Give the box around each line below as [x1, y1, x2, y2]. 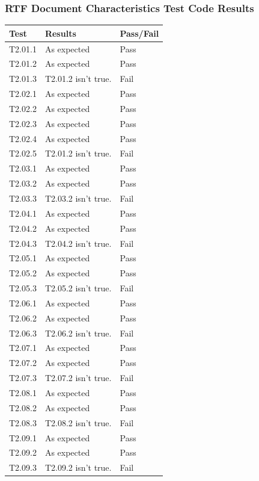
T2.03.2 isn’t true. [44, 192, 112, 204]
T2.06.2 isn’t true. [44, 326, 112, 339]
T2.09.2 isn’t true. [44, 461, 112, 474]
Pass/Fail [120, 26, 159, 39]
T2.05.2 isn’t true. [44, 282, 112, 294]
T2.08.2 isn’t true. [44, 416, 112, 429]
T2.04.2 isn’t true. [44, 237, 112, 249]
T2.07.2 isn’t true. [44, 371, 112, 384]
